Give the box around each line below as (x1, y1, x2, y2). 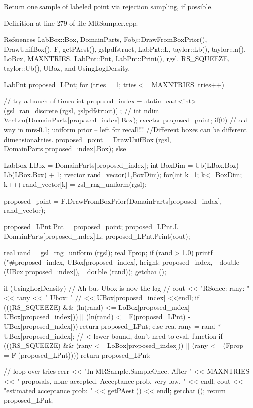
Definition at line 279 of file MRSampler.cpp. (4, 18, 138, 28)
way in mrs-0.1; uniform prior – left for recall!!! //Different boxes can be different (4, 124, 247, 134)
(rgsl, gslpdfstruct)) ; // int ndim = (59, 105, 167, 115)
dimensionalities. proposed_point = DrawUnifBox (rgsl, (4, 134, 171, 144)
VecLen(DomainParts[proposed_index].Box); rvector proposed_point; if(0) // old (4, 115, 248, 125)
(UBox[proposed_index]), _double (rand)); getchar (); (4, 266, 166, 277)
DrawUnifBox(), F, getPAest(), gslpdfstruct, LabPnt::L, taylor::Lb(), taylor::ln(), (4, 43, 246, 54)
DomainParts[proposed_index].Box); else (4, 143, 126, 154)
